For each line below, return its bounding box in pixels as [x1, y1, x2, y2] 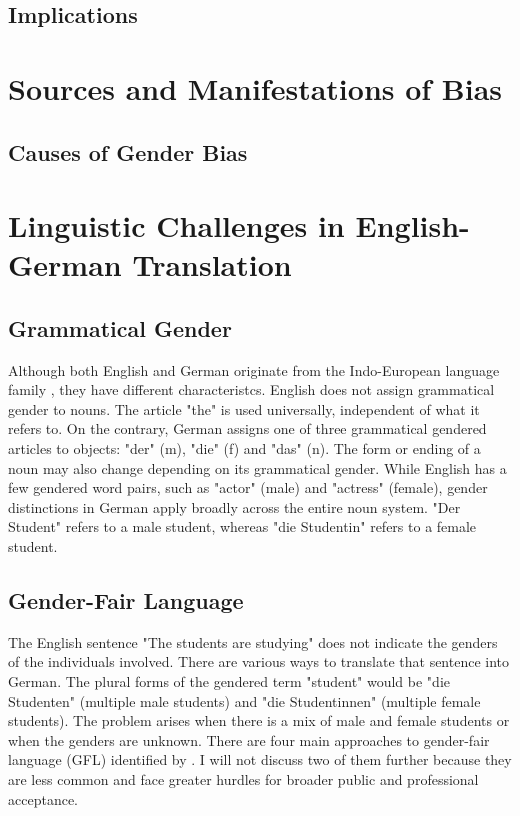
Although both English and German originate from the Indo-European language [8, 359, 500, 380]
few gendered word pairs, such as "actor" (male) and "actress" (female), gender [8, 477, 488, 498]
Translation [132, 244, 292, 285]
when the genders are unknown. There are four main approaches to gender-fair [8, 729, 490, 750]
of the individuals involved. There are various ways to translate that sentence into [8, 651, 510, 672]
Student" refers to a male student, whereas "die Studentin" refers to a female [8, 516, 477, 537]
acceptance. [8, 788, 78, 809]
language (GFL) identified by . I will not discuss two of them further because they [8, 749, 512, 770]
